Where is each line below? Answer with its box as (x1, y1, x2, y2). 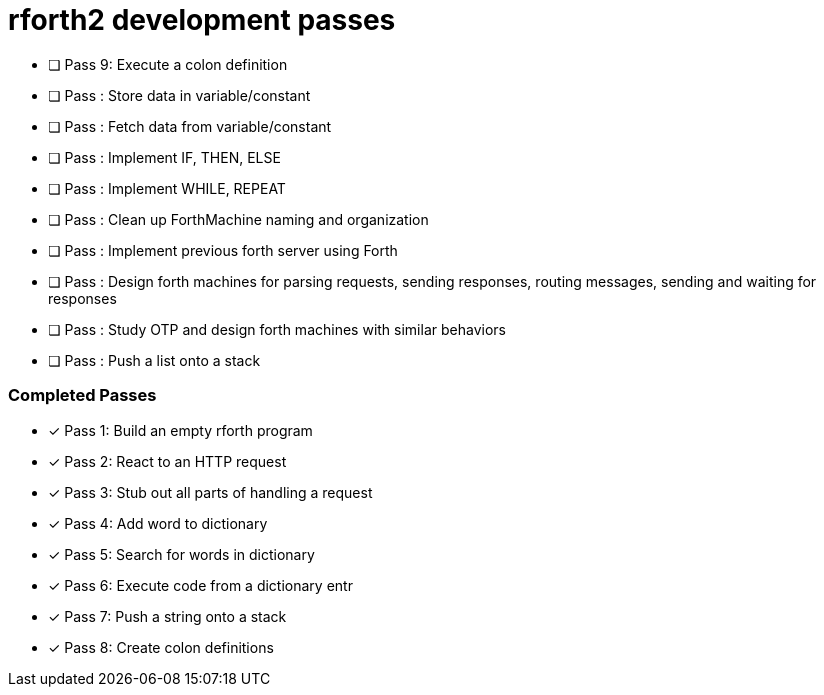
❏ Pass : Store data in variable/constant (48, 86, 311, 104)
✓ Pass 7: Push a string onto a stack (48, 607, 287, 625)
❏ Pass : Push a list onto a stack (48, 351, 261, 369)
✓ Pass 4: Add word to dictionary (48, 514, 268, 532)
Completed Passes (8, 385, 157, 406)
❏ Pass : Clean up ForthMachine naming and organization (48, 210, 429, 228)
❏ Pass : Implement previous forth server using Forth (48, 241, 398, 259)
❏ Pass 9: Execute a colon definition (48, 55, 288, 73)
